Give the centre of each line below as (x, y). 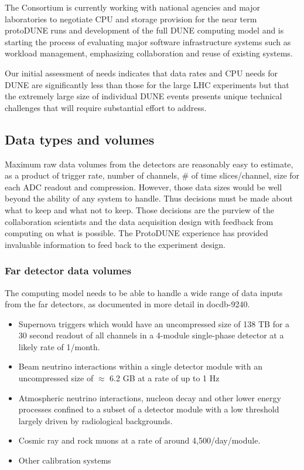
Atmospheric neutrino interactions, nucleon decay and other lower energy (150, 397)
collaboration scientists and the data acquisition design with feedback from (139, 221)
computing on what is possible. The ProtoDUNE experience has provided (136, 233)
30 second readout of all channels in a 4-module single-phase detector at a (151, 335)
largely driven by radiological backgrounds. (95, 420)
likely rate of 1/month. (59, 346)
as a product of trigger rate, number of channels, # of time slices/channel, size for (152, 175)
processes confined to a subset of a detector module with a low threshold (149, 409)
